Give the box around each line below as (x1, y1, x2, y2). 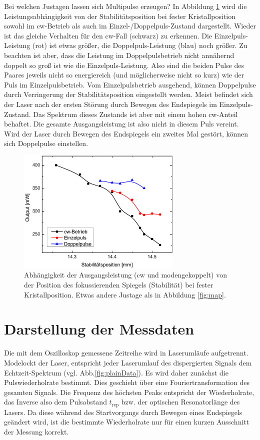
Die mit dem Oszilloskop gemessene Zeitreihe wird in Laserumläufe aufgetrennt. (4, 347, 248, 358)
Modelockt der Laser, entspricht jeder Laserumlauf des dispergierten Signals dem (4, 357, 252, 367)
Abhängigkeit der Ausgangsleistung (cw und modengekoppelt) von (24, 269, 227, 280)
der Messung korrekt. (4, 426, 69, 436)
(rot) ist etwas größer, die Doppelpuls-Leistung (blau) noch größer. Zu (32, 40, 247, 50)
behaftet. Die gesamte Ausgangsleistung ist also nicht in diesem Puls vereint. (4, 118, 239, 129)
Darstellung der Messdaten (4, 318, 194, 339)
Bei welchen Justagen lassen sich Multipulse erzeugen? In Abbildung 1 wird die (4, 1, 247, 11)
